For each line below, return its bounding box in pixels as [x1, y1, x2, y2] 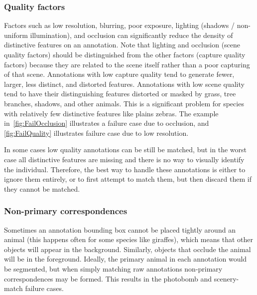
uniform [4, 29, 28, 40]
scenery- [214, 273, 239, 284]
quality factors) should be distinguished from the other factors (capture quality [4, 49, 246, 59]
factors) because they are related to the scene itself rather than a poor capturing [4, 59, 250, 69]
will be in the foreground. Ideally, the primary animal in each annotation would [4, 254, 247, 264]
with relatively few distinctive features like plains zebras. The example [4, 108, 219, 118]
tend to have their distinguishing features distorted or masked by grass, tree [4, 88, 236, 99]
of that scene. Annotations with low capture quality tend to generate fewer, [4, 69, 235, 79]
